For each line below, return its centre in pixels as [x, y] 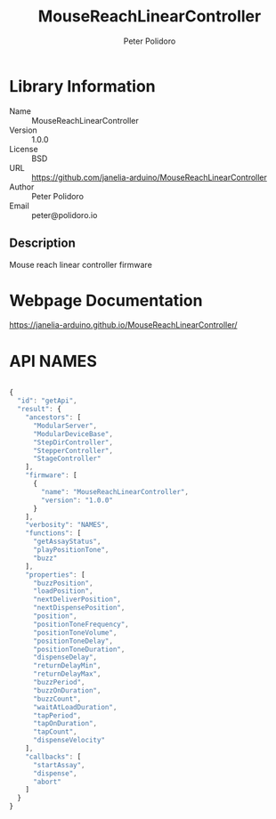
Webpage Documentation [106, 300]
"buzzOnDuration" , [67, 690]
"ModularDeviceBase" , [73, 434]
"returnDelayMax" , [67, 674]
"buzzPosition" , [63, 583]
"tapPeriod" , [57, 715]
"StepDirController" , [73, 442]
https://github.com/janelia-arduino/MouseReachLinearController [149, 177]
